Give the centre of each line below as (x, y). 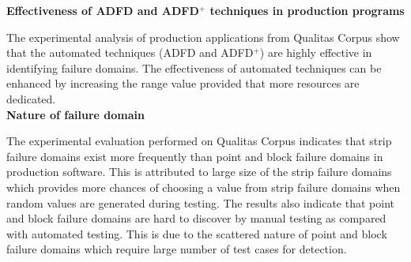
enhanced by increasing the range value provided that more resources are (183, 83)
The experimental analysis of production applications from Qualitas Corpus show (203, 37)
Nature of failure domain (75, 114)
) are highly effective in (316, 52)
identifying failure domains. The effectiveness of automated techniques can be (194, 67)
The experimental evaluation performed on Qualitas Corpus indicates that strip (199, 141)
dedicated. (31, 98)
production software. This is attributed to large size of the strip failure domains (199, 172)
